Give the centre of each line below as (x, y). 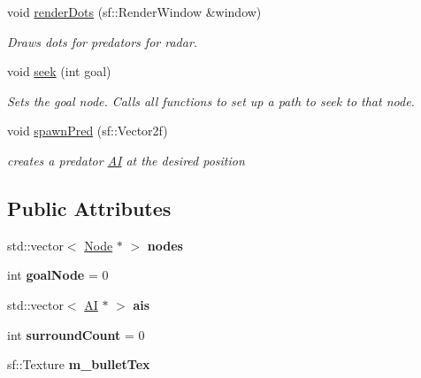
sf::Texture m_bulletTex (79, 364)
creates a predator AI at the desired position (126, 160)
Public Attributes (89, 208)
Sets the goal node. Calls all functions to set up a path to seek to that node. (211, 100)
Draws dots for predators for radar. (103, 41)
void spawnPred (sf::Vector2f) (88, 131)
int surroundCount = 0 (76, 334)
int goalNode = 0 (58, 275)
